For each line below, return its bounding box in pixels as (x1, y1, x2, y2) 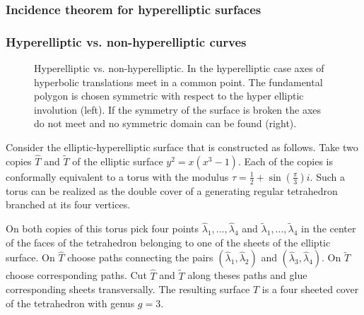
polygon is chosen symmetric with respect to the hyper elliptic (34, 88, 304, 103)
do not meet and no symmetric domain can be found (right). (34, 116, 297, 131)
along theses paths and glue (187, 268, 307, 283)
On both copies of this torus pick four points (6, 221, 199, 236)
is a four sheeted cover (262, 282, 359, 297)
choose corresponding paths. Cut (6, 268, 147, 283)
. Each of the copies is (237, 153, 333, 168)
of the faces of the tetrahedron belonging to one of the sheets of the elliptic (6, 234, 331, 249)
